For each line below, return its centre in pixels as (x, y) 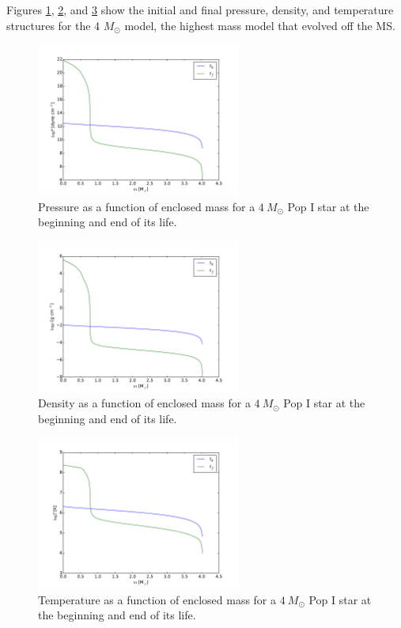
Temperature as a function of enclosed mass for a (157, 599)
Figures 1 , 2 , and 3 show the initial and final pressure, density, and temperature (200, 9)
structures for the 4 (53, 25)
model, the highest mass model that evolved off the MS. (260, 25)
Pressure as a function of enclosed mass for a (147, 206)
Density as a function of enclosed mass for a (144, 403)
